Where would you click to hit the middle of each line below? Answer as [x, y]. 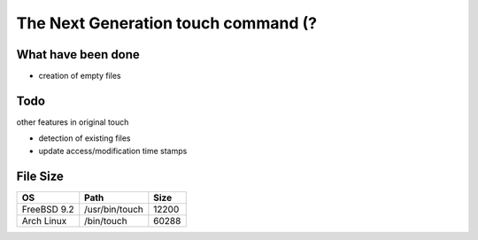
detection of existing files [85, 138]
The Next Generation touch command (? [167, 23]
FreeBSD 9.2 [48, 209]
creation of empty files [80, 76]
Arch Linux [44, 221]
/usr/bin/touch [114, 209]
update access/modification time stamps [113, 151]
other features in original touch [73, 122]
